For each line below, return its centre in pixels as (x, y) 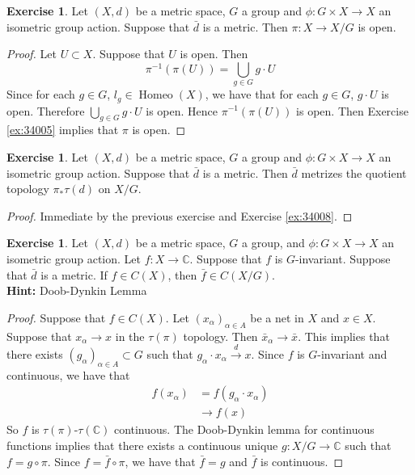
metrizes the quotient (354, 172)
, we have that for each (262, 94)
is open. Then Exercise (352, 110)
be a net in (277, 317)
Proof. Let (32, 54)
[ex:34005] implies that (63, 130)
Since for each (41, 94)
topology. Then (220, 336)
